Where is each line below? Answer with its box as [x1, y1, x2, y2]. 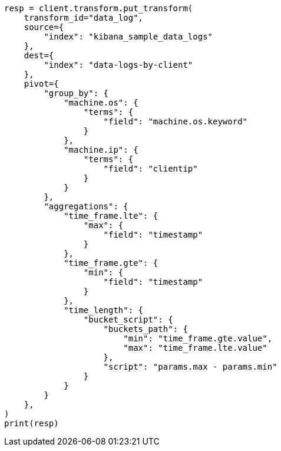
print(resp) [4, 419, 59, 428]
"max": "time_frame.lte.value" [123, 343, 267, 353]
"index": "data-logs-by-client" [44, 60, 193, 70]
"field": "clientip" [103, 164, 198, 173]
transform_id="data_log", [24, 13, 144, 22]
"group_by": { [44, 88, 109, 98]
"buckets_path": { [103, 324, 188, 334]
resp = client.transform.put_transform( [4, 4, 193, 13]
